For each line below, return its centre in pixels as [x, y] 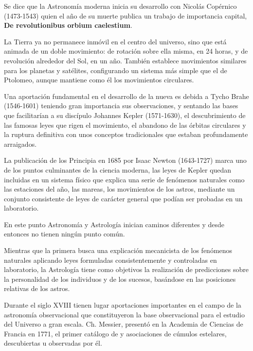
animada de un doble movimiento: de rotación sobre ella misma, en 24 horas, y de [126, 51]
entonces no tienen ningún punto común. [64, 234]
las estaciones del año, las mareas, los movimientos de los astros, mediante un [119, 189]
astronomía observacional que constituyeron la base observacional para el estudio [124, 314]
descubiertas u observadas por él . [53, 343]
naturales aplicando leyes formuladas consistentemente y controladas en [110, 260]
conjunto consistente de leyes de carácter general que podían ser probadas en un [123, 198]
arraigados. [20, 144]
